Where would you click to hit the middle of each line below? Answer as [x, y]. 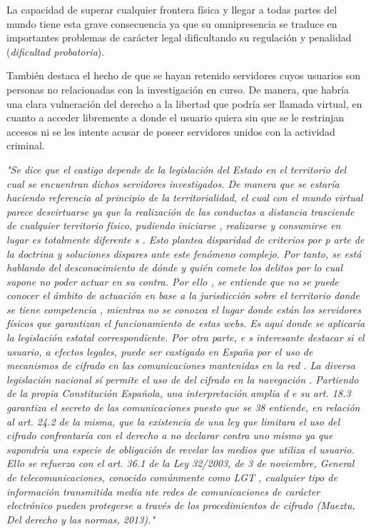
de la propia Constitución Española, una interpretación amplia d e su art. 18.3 [179, 393]
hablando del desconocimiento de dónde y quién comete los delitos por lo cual [175, 267]
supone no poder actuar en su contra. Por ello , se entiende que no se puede [173, 281]
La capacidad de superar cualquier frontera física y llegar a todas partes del [172, 9]
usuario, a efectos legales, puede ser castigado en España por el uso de [160, 351]
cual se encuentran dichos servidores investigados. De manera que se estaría [173, 183]
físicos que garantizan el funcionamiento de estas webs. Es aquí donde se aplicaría [186, 323]
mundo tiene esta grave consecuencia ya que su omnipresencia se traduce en [172, 23]
